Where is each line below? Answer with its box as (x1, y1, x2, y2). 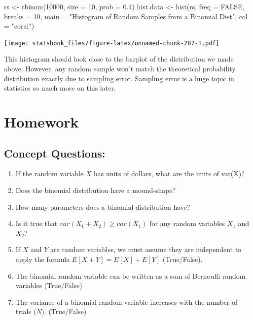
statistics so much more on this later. (4, 83, 116, 93)
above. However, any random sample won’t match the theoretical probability (4, 64, 236, 74)
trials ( (15, 306, 36, 317)
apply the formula (15, 254, 70, 264)
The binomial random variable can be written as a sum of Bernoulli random (15, 270, 246, 281)
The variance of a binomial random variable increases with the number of (15, 296, 238, 307)
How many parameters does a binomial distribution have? (15, 201, 190, 212)
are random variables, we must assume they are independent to (50, 244, 242, 255)
